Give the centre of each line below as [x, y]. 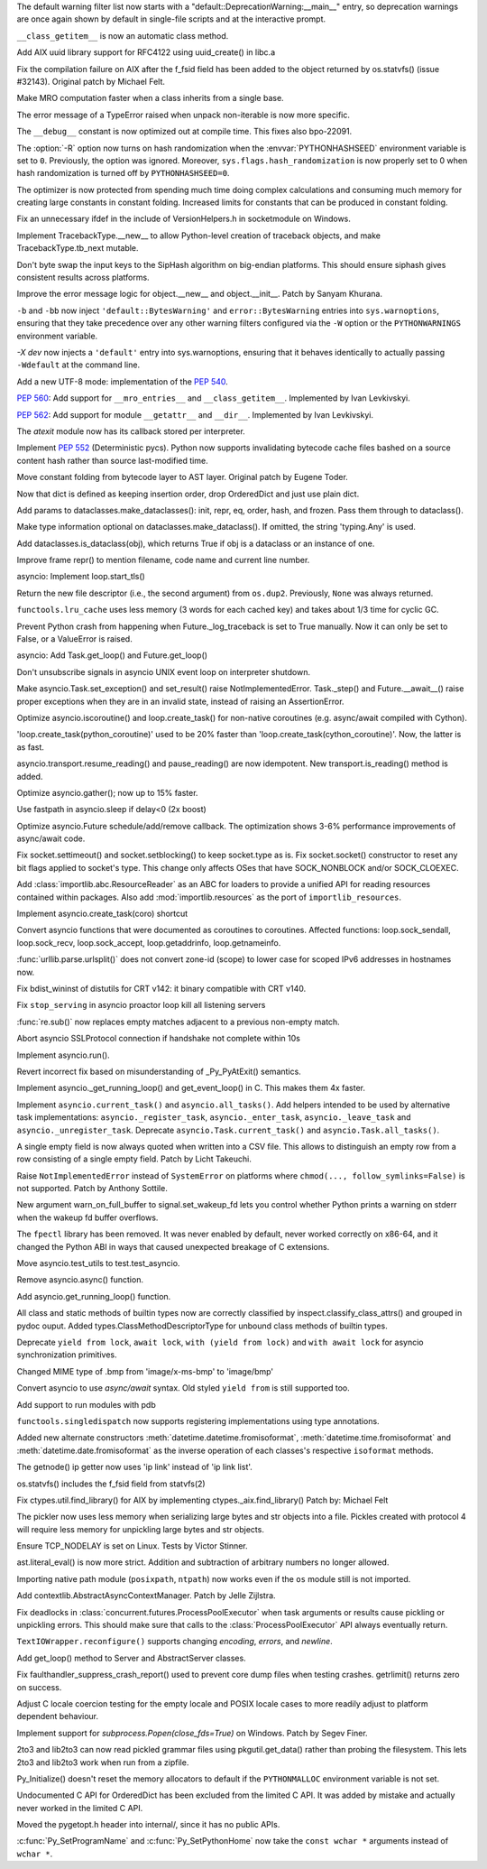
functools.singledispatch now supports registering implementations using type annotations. [198, 1420]
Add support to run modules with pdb [87, 1404]
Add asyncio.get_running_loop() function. [94, 1296]
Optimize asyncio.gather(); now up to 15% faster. [107, 792]
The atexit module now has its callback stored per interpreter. [131, 431]
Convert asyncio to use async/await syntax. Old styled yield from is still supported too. [184, 1388]
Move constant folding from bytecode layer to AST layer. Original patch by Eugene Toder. [183, 477]
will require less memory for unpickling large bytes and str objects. [141, 1529]
